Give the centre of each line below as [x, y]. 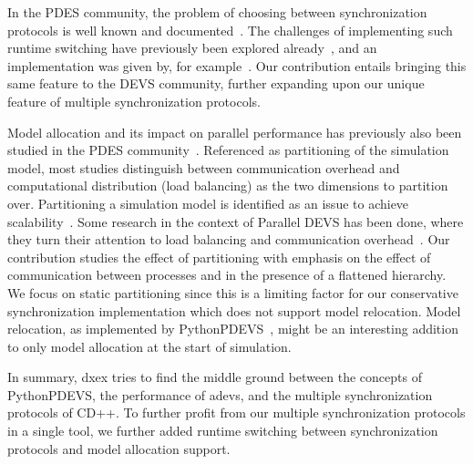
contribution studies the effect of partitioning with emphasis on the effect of [219, 257]
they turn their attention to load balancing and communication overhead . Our [229, 239]
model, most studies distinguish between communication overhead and [204, 167]
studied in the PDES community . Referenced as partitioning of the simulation [228, 150]
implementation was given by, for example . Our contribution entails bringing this [237, 65]
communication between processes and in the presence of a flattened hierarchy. [227, 275]
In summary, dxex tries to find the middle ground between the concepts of [215, 377]
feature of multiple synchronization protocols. [134, 101]
